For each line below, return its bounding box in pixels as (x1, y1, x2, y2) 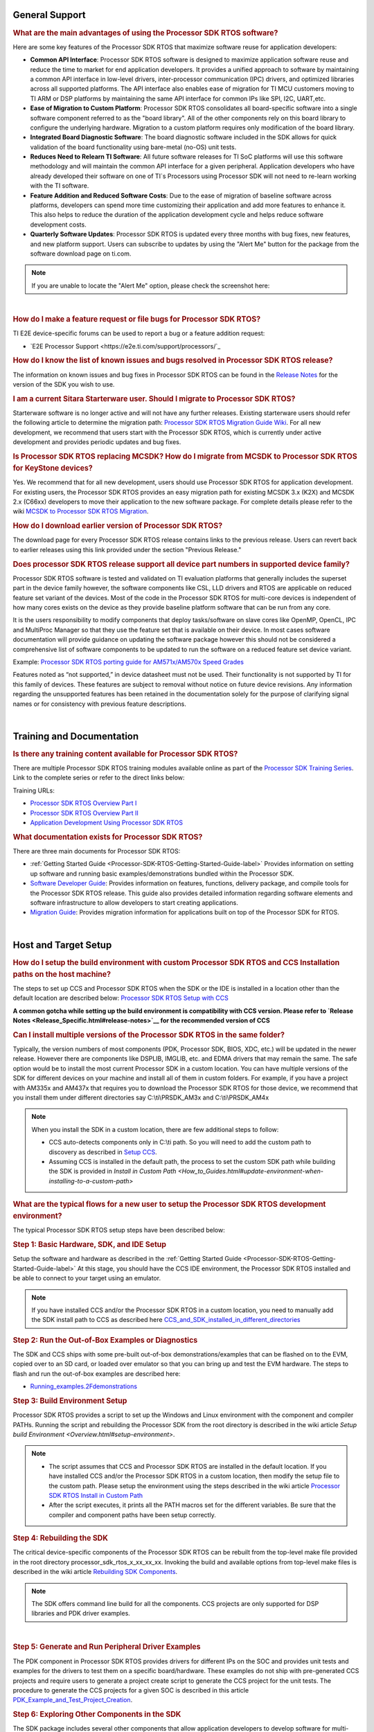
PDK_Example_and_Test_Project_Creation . (12, 1696, 133, 1704)
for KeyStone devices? (12, 463, 93, 472)
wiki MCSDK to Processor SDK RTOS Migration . (12, 507, 149, 515)
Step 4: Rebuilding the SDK (12, 1533, 109, 1543)
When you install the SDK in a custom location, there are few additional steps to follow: (31, 1125, 279, 1133)
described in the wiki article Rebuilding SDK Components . (12, 1568, 178, 1576)
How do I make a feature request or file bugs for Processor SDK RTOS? (12, 314, 261, 324)
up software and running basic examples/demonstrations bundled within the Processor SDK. (30, 869, 294, 878)
